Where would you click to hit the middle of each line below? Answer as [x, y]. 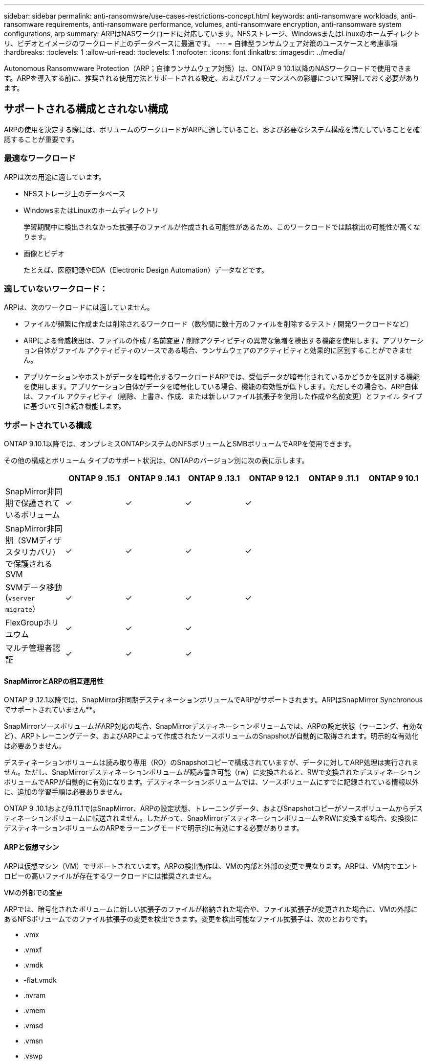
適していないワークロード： [56, 289]
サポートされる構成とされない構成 [86, 109]
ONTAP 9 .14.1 [154, 478]
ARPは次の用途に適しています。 [55, 177]
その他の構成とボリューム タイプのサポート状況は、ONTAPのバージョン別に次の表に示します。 [156, 461]
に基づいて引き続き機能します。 [75, 406]
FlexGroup [24, 623]
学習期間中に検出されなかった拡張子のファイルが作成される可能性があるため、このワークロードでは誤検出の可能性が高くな [222, 227]
